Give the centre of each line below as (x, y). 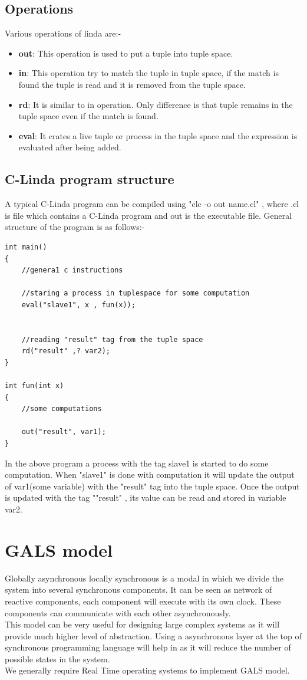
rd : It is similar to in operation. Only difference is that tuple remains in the (156, 104)
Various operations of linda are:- (63, 33)
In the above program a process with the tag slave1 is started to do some (137, 463)
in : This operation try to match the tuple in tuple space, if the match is (148, 73)
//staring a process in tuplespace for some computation (136, 293)
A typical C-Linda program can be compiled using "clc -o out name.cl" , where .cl (152, 204)
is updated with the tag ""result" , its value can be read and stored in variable (146, 497)
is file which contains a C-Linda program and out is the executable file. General (148, 215)
